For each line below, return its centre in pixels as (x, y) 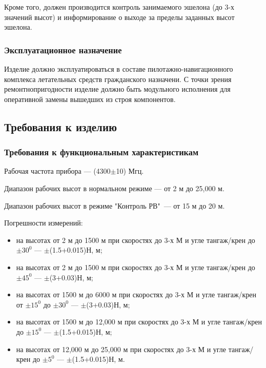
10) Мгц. (130, 171)
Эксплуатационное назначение (63, 49)
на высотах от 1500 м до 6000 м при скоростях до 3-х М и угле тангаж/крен (136, 294)
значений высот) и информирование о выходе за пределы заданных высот (119, 17)
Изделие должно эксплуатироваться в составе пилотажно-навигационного (119, 69)
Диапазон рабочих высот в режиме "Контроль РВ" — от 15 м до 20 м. (115, 205)
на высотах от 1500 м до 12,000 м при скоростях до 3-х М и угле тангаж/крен (139, 322)
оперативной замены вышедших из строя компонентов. (90, 99)
